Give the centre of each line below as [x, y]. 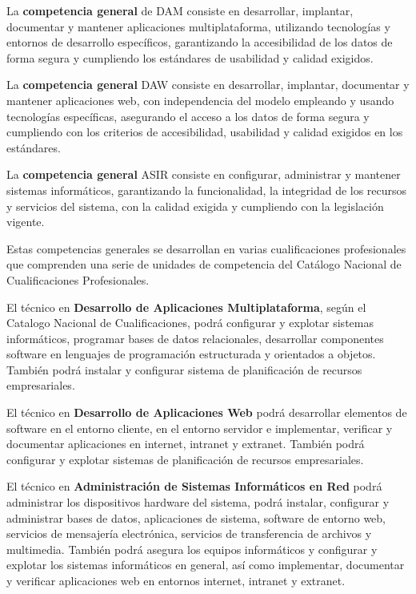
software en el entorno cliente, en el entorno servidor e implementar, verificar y [200, 428]
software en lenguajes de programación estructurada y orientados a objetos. [191, 354]
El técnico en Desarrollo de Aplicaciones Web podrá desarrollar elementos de [207, 412]
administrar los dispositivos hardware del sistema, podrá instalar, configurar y [198, 502]
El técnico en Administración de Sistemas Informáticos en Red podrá [194, 486]
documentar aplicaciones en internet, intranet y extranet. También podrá [186, 444]
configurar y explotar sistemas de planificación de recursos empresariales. [185, 459]
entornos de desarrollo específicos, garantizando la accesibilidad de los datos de [200, 42]
